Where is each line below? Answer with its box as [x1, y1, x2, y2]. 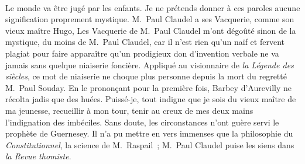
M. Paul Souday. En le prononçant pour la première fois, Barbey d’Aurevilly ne [5, 81, 292, 93]
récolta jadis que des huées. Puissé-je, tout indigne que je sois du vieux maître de [5, 93, 296, 105]
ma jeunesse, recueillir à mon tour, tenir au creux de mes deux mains [5, 104, 253, 116]
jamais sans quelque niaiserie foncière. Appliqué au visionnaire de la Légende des [5, 58, 294, 71]
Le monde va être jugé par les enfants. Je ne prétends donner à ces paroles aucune [5, 1, 300, 13]
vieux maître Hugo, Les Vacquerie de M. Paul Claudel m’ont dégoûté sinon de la [5, 24, 296, 36]
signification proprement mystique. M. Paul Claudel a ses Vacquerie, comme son [5, 13, 294, 25]
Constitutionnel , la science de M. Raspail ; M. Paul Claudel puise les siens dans [5, 138, 294, 151]
